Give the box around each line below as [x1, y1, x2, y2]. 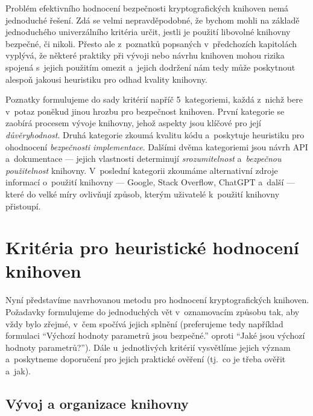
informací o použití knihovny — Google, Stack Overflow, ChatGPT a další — [5, 176, 296, 188]
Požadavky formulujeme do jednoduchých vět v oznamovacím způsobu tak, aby [5, 306, 300, 318]
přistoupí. [5, 199, 41, 212]
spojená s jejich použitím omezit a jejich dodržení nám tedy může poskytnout [5, 60, 296, 73]
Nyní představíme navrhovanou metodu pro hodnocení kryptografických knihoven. [5, 293, 309, 306]
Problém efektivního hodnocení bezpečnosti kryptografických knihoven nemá [5, 2, 289, 14]
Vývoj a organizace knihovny [5, 394, 189, 412]
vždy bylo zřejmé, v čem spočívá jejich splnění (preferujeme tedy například [5, 317, 283, 330]
